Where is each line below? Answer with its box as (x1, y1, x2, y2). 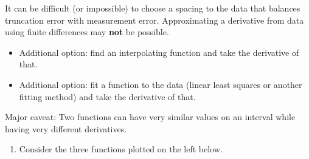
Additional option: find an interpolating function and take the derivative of (19, 46, 299, 58)
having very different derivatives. (5, 122, 127, 135)
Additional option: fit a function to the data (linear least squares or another (19, 78, 302, 90)
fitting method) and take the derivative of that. (19, 90, 196, 103)
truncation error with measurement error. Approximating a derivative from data (5, 13, 304, 26)
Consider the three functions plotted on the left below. (19, 143, 223, 155)
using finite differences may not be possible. (5, 25, 169, 38)
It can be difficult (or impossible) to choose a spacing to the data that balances (5, 2, 300, 14)
